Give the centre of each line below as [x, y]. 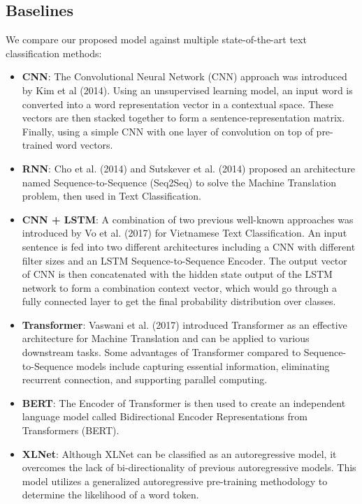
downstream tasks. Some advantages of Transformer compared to [161, 352]
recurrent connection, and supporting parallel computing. [145, 379]
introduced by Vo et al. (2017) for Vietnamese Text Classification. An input [184, 233]
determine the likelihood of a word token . [110, 495]
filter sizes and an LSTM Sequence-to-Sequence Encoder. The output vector [184, 260]
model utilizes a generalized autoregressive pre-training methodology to [175, 481]
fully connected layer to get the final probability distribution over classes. [179, 301]
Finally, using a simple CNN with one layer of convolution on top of [167, 131]
